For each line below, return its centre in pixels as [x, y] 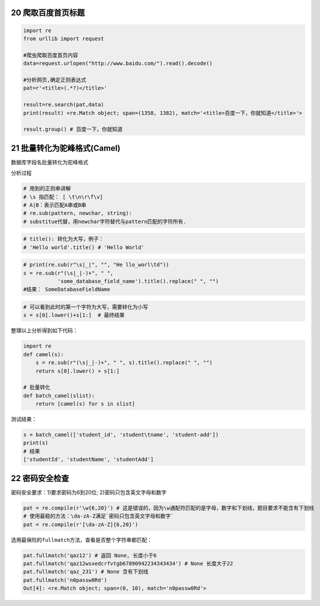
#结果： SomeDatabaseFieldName [67, 289]
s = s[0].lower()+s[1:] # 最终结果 [74, 315]
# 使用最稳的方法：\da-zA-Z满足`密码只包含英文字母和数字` [99, 516]
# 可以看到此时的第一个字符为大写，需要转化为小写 [86, 307]
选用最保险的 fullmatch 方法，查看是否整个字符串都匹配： [81, 539]
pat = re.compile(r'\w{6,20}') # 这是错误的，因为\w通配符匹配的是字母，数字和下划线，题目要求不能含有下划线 [169, 508]
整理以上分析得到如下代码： [44, 330]
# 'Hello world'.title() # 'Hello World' [84, 247]
